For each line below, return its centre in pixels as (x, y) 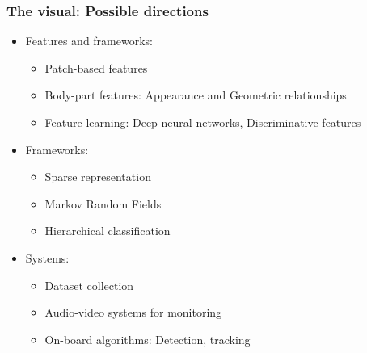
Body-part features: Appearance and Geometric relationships (196, 95)
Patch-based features (96, 67)
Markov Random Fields (103, 203)
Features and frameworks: (89, 41)
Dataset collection (89, 285)
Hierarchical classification (108, 231)
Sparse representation (98, 176)
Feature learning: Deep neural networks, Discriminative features (203, 122)
